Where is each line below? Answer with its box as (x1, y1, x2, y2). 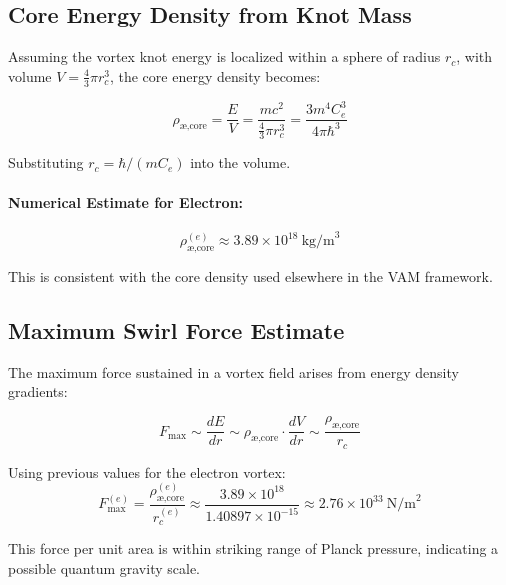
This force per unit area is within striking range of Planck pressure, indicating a (8, 538, 499, 559)
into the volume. (190, 152, 291, 173)
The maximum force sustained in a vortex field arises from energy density (8, 361, 459, 382)
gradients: (8, 381, 68, 402)
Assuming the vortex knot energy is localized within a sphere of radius (8, 46, 441, 67)
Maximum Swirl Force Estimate (8, 315, 345, 346)
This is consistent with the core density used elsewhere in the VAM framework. (8, 266, 493, 287)
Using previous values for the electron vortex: (8, 461, 286, 482)
